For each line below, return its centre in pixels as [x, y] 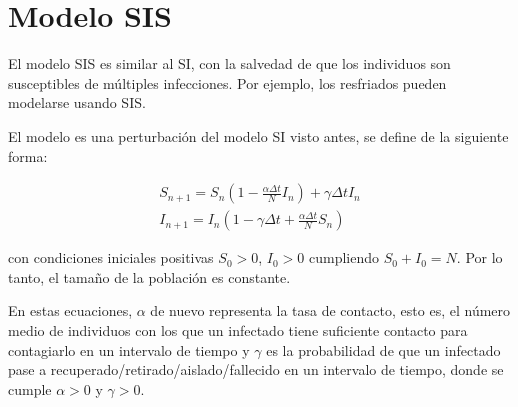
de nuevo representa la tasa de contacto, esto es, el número [330, 310]
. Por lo [479, 257]
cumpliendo [343, 257]
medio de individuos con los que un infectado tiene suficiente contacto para [238, 329]
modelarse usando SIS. [77, 102]
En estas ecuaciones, [70, 310]
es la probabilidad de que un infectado [383, 349]
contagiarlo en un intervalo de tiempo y [129, 349]
